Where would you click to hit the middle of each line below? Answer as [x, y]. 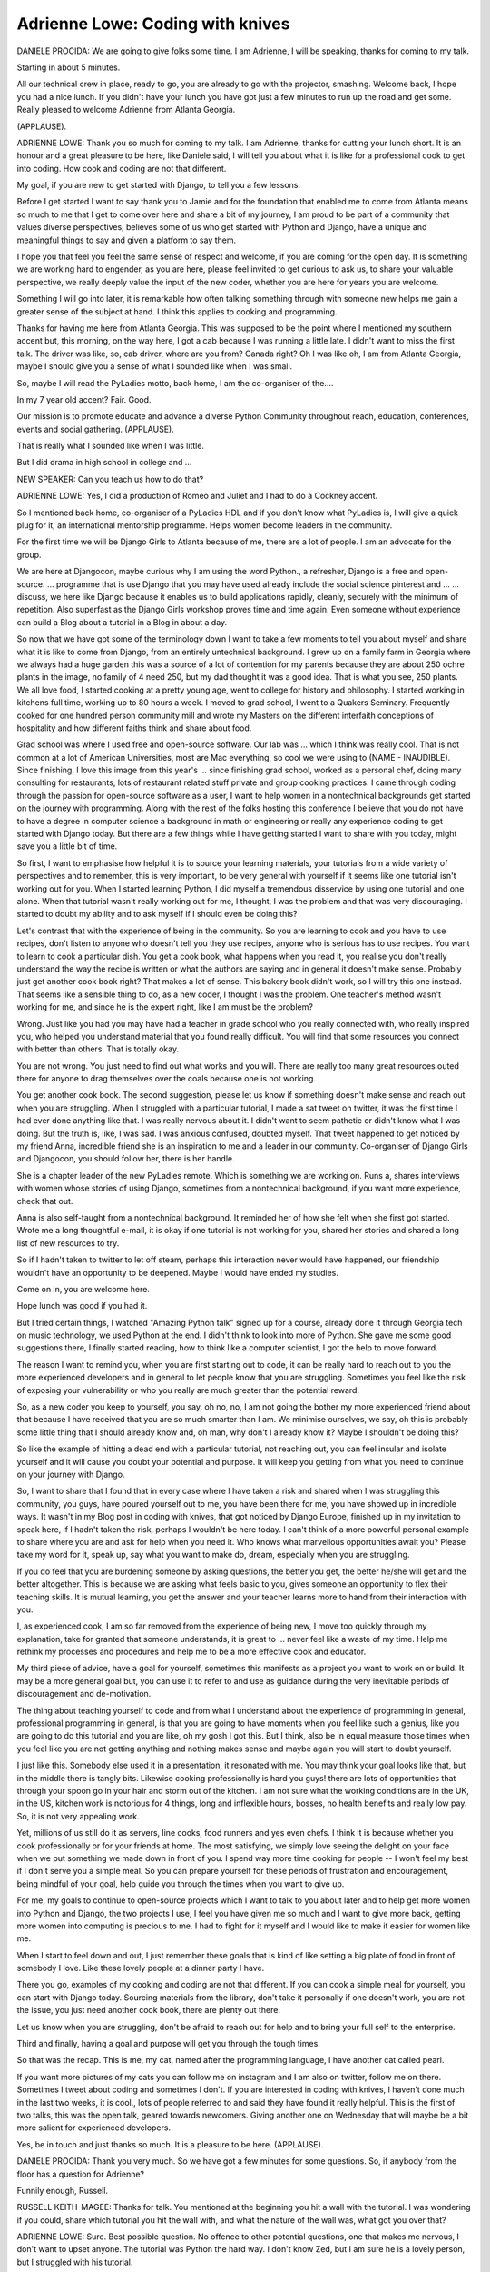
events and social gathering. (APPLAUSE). [95, 429]
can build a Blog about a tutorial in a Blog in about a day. [122, 622]
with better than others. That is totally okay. [98, 1049]
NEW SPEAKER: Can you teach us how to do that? [110, 479]
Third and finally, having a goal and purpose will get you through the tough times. [169, 2044]
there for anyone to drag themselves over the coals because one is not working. [167, 1079]
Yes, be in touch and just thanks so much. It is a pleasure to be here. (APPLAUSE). [170, 2144]
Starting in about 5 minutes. [69, 67]
